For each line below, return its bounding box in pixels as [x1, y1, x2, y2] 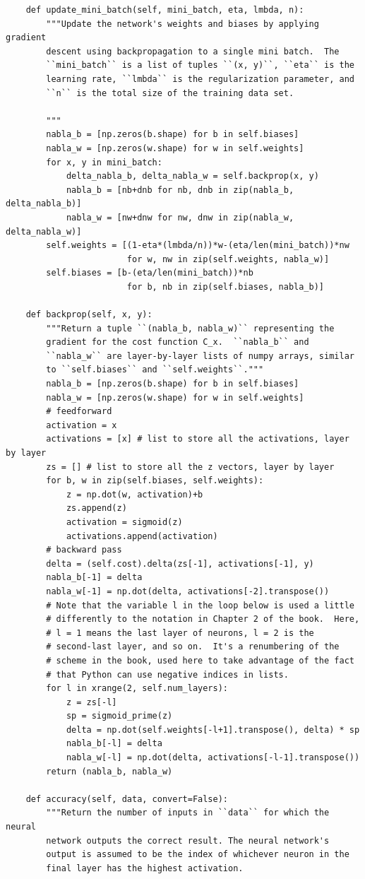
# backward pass [46, 545, 122, 555]
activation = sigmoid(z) [66, 517, 183, 527]
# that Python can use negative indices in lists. [46, 669, 289, 680]
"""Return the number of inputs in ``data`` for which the [46, 808, 330, 818]
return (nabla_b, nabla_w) [46, 766, 173, 777]
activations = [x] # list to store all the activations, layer [46, 434, 349, 444]
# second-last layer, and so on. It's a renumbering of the [46, 642, 340, 652]
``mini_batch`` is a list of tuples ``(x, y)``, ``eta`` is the [46, 60, 354, 71]
